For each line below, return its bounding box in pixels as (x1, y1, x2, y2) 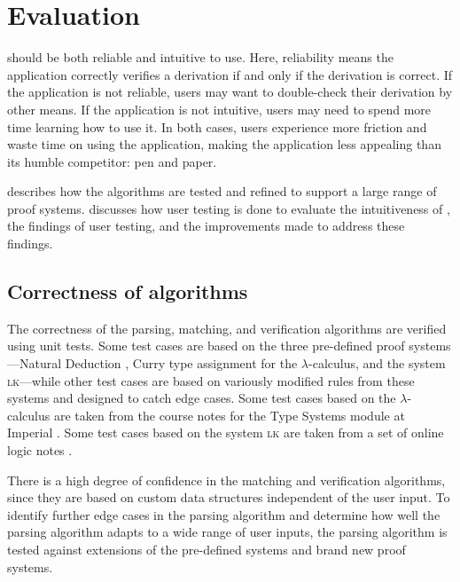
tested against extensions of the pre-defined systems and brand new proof (7, 539, 406, 558)
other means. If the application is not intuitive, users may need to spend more (7, 99, 432, 118)
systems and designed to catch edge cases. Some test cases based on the (7, 389, 396, 407)
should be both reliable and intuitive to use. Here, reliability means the (7, 48, 394, 67)
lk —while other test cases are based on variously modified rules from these (7, 371, 415, 389)
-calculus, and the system (308, 354, 446, 373)
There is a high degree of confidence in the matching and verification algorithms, (7, 470, 446, 489)
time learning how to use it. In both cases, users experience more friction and (7, 117, 427, 136)
